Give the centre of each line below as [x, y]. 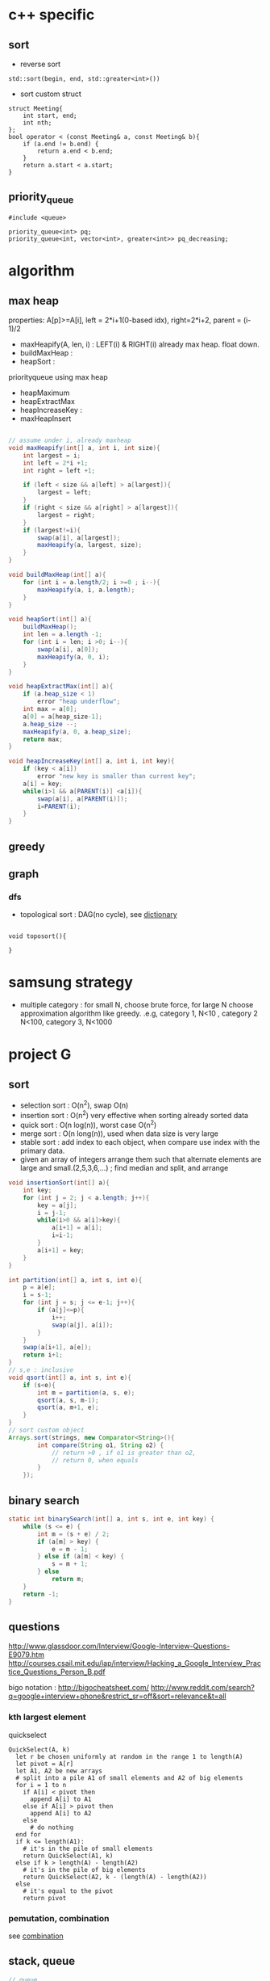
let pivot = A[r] [45, 1764]
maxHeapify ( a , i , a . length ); [86, 590]
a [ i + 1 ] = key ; [61, 1250]
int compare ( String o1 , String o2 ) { [100, 1445]
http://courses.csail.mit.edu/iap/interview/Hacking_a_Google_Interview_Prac [135, 1663]
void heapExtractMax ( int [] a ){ [61, 687]
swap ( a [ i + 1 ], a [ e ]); [57, 1348]
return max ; [43, 739]
